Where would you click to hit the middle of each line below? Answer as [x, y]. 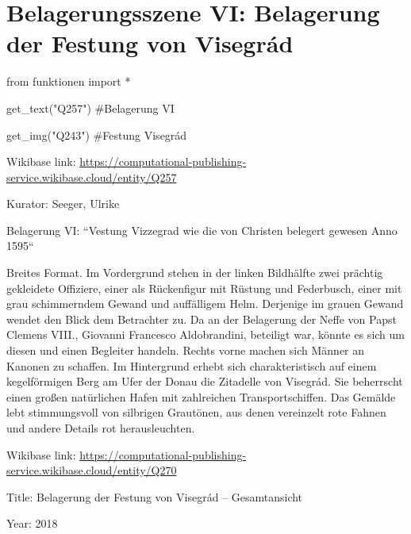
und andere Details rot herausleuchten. [101, 428]
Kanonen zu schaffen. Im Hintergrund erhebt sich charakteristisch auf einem [192, 365]
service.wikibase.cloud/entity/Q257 [92, 177]
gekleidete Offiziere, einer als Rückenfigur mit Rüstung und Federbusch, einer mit [204, 288]
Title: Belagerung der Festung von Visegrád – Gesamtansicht [155, 496]
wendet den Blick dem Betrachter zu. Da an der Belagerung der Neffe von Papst [202, 319]
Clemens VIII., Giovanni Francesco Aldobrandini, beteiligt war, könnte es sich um [205, 334]
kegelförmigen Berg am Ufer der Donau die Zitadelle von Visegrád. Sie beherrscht [205, 381]
